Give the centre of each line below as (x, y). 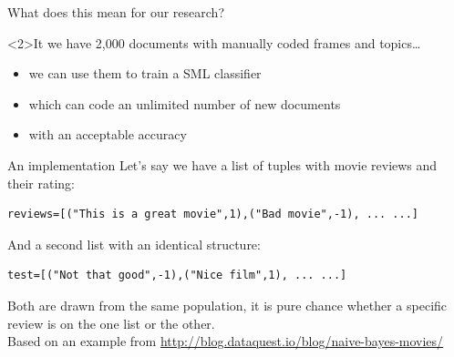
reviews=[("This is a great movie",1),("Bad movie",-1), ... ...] (213, 214)
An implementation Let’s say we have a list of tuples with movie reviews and (222, 164)
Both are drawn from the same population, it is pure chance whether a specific (227, 305)
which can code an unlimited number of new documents (185, 103)
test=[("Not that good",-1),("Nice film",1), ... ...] (177, 275)
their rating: (41, 183)
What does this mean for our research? (116, 12)
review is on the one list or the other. (111, 323)
